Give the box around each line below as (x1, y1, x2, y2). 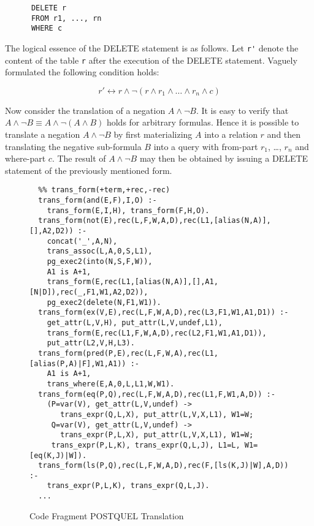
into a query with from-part (153, 140, 258, 152)
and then (267, 128, 301, 141)
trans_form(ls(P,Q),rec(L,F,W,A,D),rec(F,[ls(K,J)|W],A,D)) (38, 461, 289, 470)
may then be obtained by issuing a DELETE (139, 152, 308, 165)
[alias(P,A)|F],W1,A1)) (29, 359, 126, 368)
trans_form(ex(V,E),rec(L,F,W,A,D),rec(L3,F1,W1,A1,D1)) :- (38, 308, 289, 317)
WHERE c (31, 24, 63, 33)
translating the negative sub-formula (5, 140, 142, 152)
